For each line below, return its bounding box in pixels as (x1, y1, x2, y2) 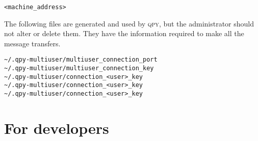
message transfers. (4, 38, 61, 48)
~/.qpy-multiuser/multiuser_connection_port (4, 56, 158, 64)
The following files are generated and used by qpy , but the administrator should (4, 18, 254, 29)
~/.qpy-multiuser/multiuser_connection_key (4, 65, 154, 72)
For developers (4, 117, 109, 138)
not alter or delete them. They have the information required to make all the (4, 28, 244, 39)
